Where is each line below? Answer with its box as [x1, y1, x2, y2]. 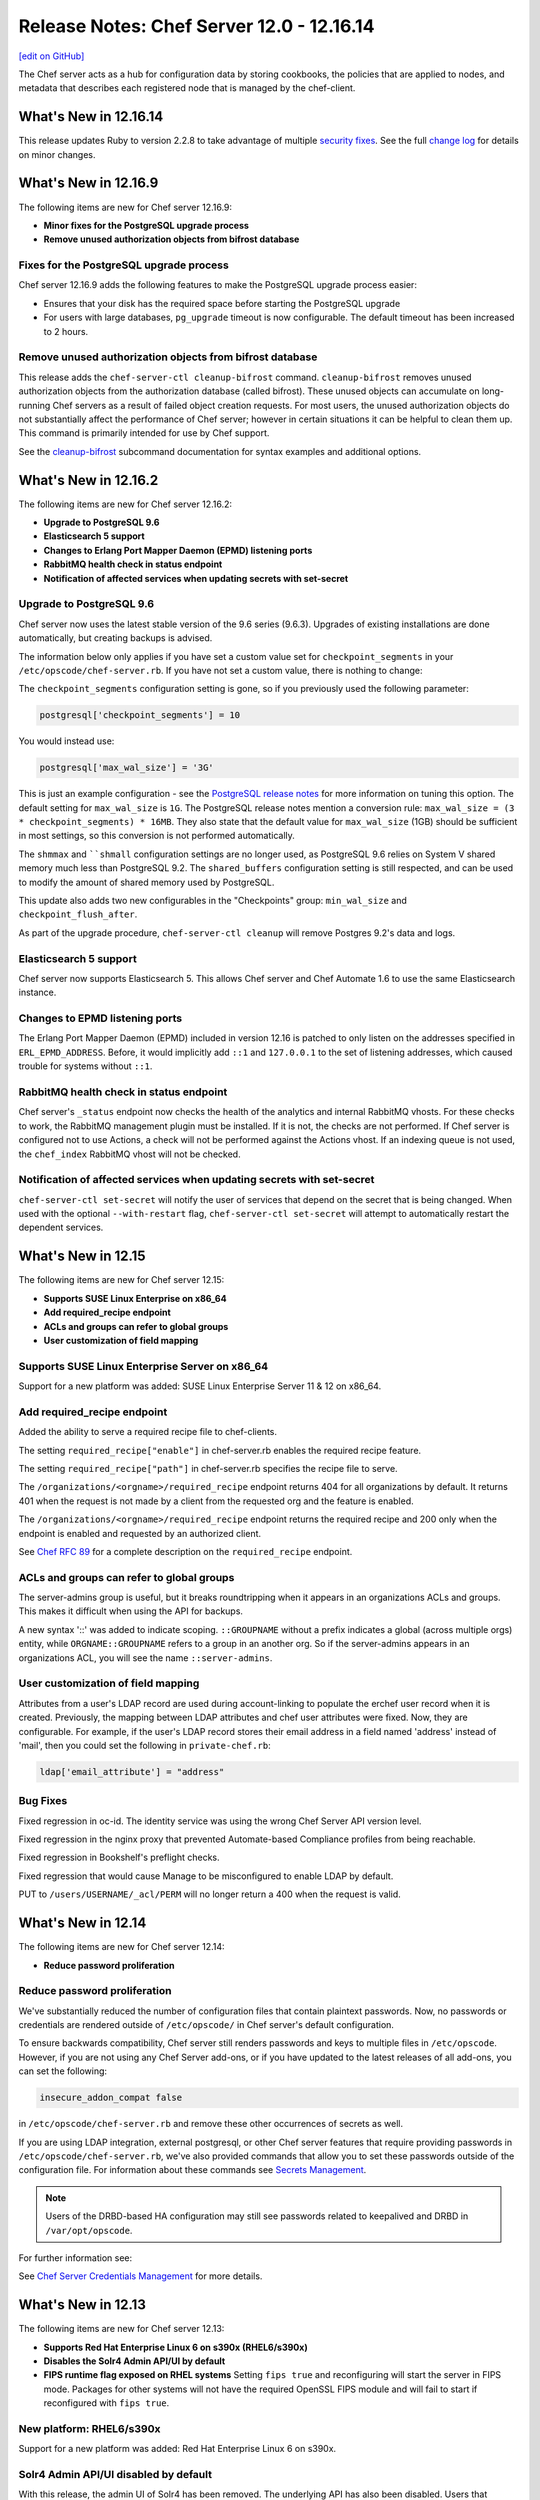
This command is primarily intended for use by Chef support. [18, 427, 270, 439]
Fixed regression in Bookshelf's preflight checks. [18, 1851, 220, 1864]
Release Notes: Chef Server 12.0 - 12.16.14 [18, 15, 375, 37]
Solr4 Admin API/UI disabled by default [18, 2468, 212, 2482]
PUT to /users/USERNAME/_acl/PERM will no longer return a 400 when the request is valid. [18, 1888, 402, 1900]
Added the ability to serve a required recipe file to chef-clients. [18, 1426, 277, 1438]
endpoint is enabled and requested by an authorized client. [18, 1527, 262, 1539]
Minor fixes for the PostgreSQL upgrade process [43, 219, 250, 231]
